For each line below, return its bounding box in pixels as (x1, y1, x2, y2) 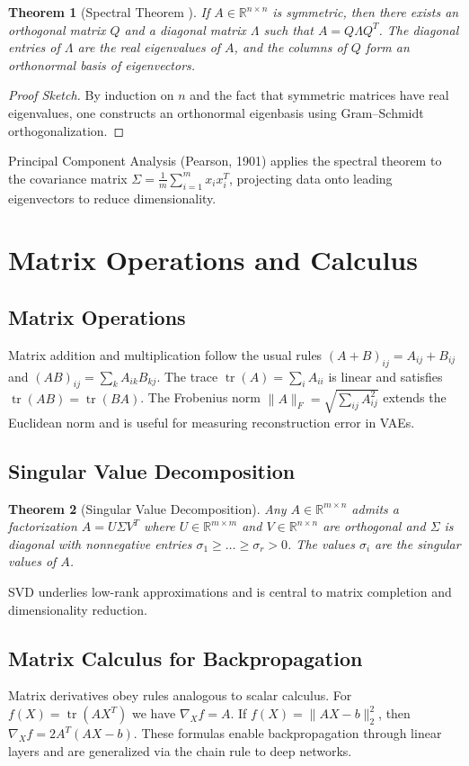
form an (365, 38, 410, 57)
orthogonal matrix (8, 20, 106, 39)
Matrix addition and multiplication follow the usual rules (8, 345, 323, 364)
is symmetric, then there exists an (272, 3, 459, 21)
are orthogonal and (323, 517, 426, 536)
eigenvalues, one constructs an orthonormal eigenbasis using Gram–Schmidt (8, 103, 424, 122)
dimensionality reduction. (8, 599, 147, 618)
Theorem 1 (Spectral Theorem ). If (8, 3, 210, 21)
